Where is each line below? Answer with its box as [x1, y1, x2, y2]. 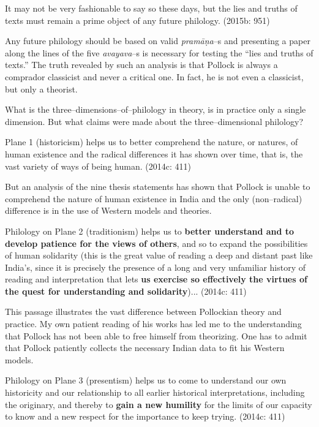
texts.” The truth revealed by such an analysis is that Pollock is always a [5, 58, 278, 71]
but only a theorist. [5, 82, 78, 95]
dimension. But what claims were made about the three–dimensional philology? [5, 115, 304, 127]
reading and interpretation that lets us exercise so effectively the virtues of [5, 273, 307, 285]
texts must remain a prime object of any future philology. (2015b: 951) [5, 13, 270, 26]
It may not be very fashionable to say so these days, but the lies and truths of [5, 2, 298, 14]
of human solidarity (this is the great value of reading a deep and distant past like [5, 249, 313, 262]
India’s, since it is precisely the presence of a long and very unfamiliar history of [5, 260, 306, 273]
